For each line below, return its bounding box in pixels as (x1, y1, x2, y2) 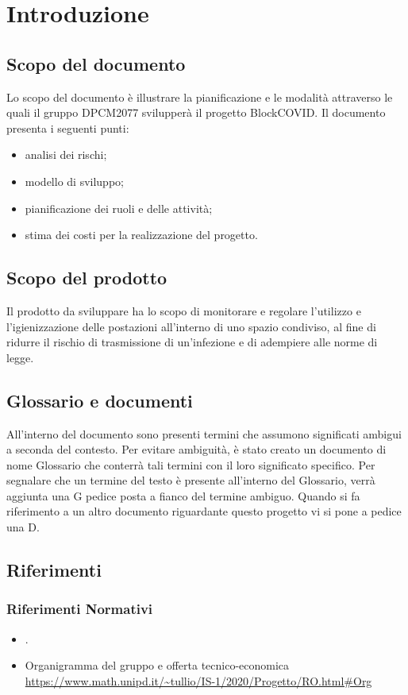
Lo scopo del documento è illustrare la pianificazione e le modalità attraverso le (6, 88, 393, 105)
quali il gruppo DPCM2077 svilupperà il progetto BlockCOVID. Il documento (6, 104, 386, 121)
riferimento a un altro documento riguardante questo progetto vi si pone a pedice (6, 503, 402, 519)
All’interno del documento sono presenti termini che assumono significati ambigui (6, 425, 402, 442)
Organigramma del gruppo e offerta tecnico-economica (25, 657, 290, 674)
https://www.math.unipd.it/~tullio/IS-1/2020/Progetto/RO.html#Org (25, 672, 372, 689)
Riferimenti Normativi (6, 599, 153, 619)
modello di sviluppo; (25, 172, 124, 189)
